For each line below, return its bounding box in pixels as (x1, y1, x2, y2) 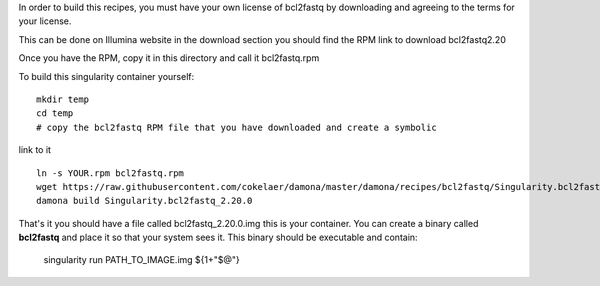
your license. (18, 15, 72, 27)
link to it (18, 144, 52, 156)
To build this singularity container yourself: (18, 70, 195, 82)
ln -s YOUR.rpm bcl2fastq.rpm (36, 167, 185, 179)
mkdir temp (36, 93, 90, 105)
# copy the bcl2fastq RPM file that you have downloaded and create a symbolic (36, 121, 437, 133)
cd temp (36, 108, 74, 119)
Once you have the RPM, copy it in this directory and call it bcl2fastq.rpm (18, 52, 320, 64)
